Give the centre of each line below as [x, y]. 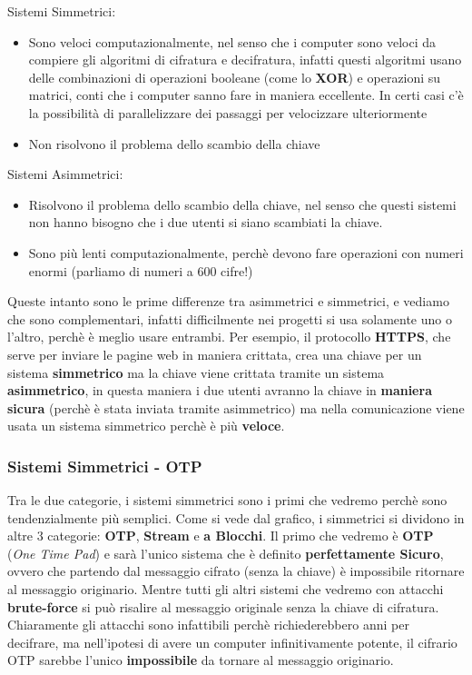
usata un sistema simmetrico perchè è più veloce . [146, 426]
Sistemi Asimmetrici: [65, 174]
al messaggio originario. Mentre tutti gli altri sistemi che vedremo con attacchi [226, 589]
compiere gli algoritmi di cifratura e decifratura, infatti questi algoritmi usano [245, 60]
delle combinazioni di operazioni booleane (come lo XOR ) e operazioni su [235, 77]
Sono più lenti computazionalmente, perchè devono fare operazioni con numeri [246, 252]
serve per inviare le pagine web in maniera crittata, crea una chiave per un [215, 354]
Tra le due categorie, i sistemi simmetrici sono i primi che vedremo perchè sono [227, 500]
